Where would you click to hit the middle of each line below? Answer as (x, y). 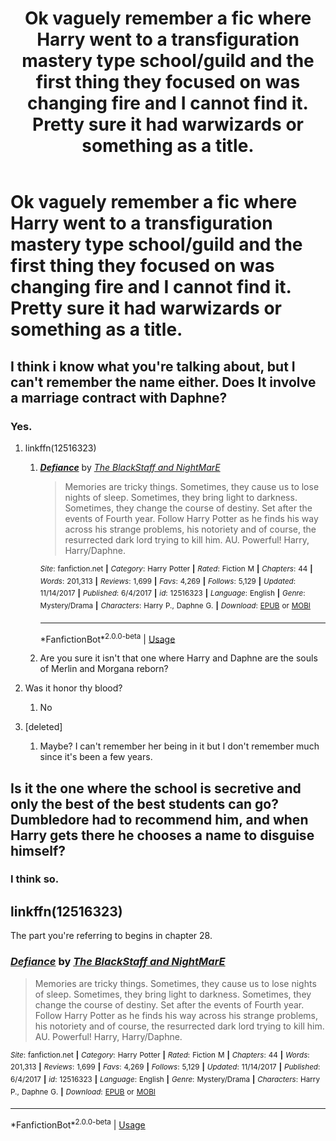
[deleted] (43, 727)
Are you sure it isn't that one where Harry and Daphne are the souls (178, 658)
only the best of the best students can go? (144, 803)
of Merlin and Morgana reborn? (104, 669)
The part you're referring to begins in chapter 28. (111, 936)
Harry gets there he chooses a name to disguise (162, 835)
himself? (38, 850)
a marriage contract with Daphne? (119, 397)
